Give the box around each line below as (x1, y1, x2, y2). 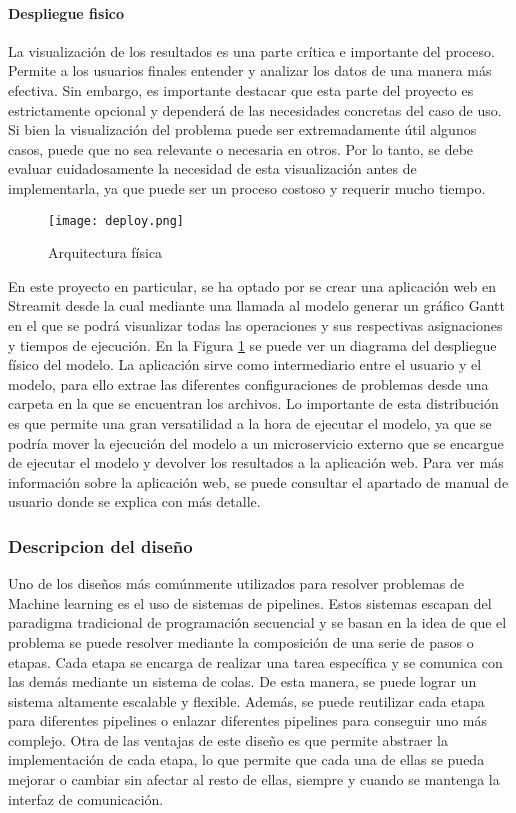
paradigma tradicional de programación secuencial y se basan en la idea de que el (8, 612, 507, 633)
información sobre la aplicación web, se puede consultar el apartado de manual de (8, 471, 509, 492)
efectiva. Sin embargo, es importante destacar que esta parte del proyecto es (8, 79, 474, 100)
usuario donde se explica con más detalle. (8, 491, 261, 512)
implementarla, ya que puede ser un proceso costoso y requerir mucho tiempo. (8, 177, 486, 198)
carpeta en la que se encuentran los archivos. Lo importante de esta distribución (8, 393, 499, 414)
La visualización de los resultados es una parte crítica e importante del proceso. (8, 40, 495, 61)
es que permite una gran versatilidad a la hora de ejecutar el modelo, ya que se (8, 412, 492, 433)
